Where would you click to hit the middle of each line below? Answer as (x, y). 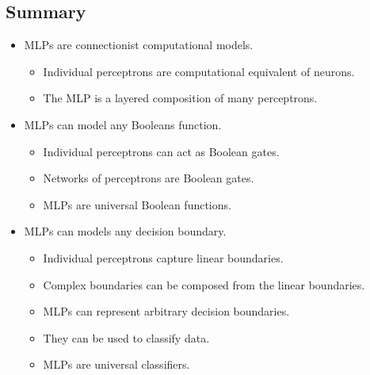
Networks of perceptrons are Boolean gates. (149, 178)
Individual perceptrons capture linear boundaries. (163, 257)
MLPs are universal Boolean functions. (137, 204)
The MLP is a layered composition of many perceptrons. (180, 98)
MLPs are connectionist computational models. (139, 45)
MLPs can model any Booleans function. (123, 124)
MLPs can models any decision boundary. (125, 231)
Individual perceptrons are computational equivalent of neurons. (199, 71)
